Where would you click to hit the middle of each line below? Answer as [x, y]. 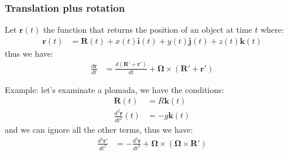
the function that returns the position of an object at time [148, 30]
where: [272, 30]
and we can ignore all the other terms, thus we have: [99, 130]
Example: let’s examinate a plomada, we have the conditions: [114, 89]
